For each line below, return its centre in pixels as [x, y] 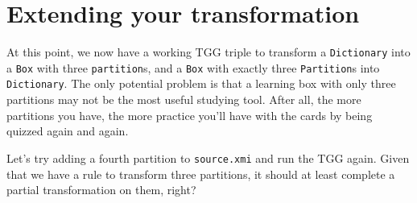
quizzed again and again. [68, 131]
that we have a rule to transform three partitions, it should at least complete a [201, 174]
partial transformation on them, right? [101, 190]
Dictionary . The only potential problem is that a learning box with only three [201, 83]
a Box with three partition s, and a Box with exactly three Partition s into [193, 67]
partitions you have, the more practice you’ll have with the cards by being [190, 115]
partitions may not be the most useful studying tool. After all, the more [184, 99]
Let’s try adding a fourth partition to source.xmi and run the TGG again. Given [208, 157]
